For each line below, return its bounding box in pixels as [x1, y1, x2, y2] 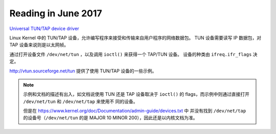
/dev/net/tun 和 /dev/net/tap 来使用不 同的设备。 [23, 98, 138, 104]
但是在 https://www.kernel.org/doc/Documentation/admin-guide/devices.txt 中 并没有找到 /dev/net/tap [23, 108, 246, 114]
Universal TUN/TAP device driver [9, 25, 79, 32]
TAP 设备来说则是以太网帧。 [9, 42, 69, 48]
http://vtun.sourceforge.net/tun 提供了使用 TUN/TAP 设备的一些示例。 [9, 68, 157, 74]
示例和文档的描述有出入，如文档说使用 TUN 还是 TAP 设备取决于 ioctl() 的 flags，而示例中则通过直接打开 [23, 91, 250, 97]
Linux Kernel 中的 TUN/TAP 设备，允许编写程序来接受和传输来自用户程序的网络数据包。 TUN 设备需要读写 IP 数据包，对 [9, 35, 262, 41]
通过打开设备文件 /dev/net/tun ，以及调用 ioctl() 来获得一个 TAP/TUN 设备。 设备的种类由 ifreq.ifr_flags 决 [9, 51, 258, 57]
